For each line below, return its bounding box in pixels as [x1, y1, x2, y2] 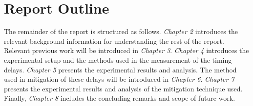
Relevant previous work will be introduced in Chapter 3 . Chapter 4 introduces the [4, 45, 249, 55]
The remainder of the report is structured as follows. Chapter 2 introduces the [4, 26, 238, 36]
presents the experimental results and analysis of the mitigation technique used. [4, 83, 243, 93]
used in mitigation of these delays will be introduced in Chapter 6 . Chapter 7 [4, 74, 234, 84]
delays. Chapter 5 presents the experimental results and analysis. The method [4, 64, 237, 74]
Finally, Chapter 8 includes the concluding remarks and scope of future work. [4, 93, 235, 103]
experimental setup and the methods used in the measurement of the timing [4, 54, 232, 65]
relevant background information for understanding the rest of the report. [4, 35, 224, 46]
